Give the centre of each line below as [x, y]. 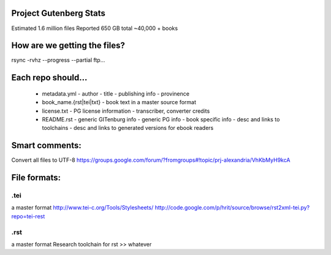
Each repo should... [49, 78]
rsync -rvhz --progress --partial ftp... [58, 60]
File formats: [36, 178]
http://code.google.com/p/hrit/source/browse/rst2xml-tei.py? [232, 208]
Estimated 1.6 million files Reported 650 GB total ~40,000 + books [94, 28]
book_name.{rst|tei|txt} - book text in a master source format [119, 102]
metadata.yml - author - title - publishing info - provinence [116, 93]
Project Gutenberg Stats [58, 13]
